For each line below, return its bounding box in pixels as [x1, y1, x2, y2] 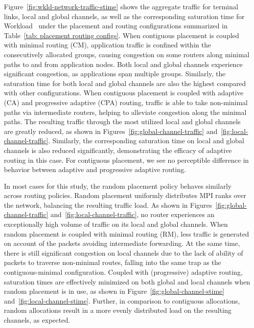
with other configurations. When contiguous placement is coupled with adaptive [4, 87, 244, 98]
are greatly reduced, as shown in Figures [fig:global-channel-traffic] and [4, 126, 218, 136]
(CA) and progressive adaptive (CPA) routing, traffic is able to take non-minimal [4, 97, 248, 107]
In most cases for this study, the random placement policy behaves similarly [4, 180, 231, 191]
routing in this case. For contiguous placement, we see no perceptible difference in [4, 154, 249, 165]
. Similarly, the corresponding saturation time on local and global [48, 135, 244, 146]
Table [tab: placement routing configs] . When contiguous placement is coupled [4, 30, 239, 40]
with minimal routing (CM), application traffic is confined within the [4, 40, 211, 50]
